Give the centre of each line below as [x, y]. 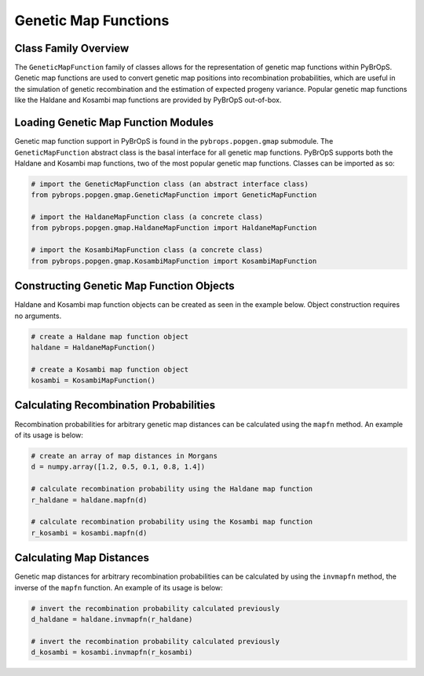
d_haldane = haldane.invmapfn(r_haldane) [112, 619]
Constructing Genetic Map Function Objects [124, 286]
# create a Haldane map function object [110, 336]
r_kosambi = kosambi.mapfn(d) [89, 533]
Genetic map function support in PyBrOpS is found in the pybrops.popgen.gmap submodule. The [174, 141]
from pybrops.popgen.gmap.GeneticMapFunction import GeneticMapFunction [174, 195]
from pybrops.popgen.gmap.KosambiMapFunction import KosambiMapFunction [174, 261]
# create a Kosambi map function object [110, 369]
